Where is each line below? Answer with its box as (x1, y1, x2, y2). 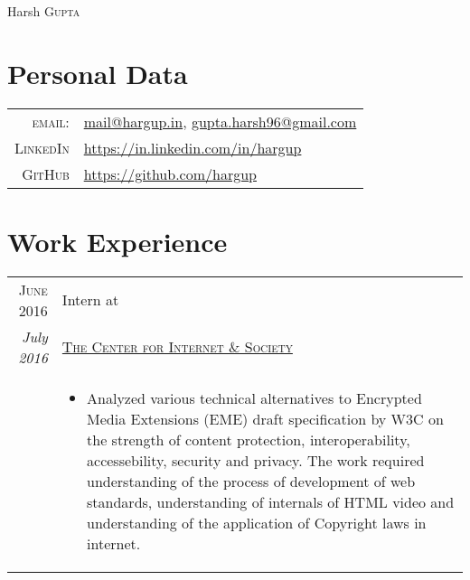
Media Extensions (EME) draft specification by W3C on (87, 407, 444, 429)
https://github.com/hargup (83, 163, 257, 184)
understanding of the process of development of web (87, 470, 416, 491)
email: (32, 110, 70, 132)
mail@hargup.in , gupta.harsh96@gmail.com (83, 110, 357, 132)
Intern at (61, 289, 119, 311)
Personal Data (7, 54, 188, 91)
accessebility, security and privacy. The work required (87, 449, 425, 471)
